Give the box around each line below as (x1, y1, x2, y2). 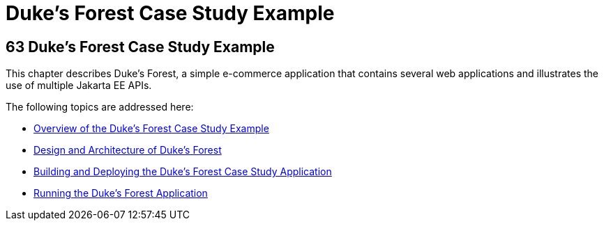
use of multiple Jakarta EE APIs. (6, 79, 152, 92)
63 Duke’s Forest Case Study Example (6, 38, 275, 56)
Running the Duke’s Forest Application (33, 187, 208, 200)
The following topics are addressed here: (6, 101, 194, 113)
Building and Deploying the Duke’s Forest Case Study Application (33, 166, 332, 178)
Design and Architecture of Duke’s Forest (33, 144, 222, 156)
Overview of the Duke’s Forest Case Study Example (33, 122, 269, 135)
